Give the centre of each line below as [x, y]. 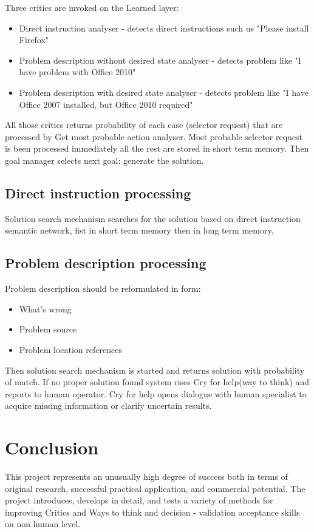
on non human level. [43, 524]
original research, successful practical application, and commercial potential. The [155, 488]
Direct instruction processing [98, 193]
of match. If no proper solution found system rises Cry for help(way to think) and [157, 382]
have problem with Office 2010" [77, 72]
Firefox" [34, 40]
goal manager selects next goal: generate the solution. [104, 160]
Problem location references [70, 349]
